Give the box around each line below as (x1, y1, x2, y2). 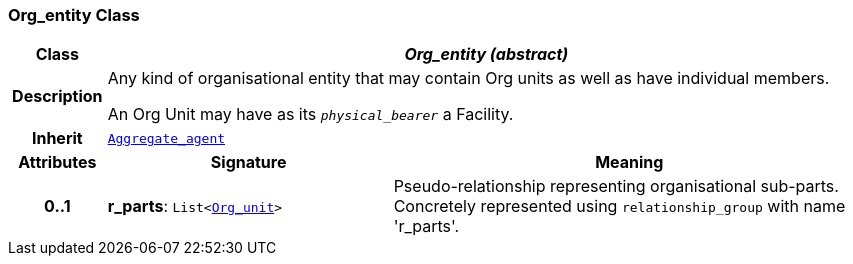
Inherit (31, 128, 83, 149)
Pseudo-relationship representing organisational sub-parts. (393, 176, 839, 197)
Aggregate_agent (107, 130, 226, 146)
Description (12, 86, 103, 107)
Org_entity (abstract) (404, 44, 569, 65)
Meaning (595, 152, 664, 173)
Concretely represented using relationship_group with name (393, 196, 846, 217)
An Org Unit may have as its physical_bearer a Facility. (107, 104, 514, 125)
